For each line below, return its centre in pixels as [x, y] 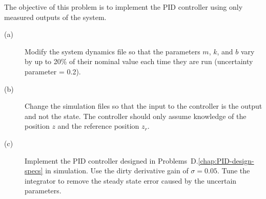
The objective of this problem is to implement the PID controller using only [124, 7]
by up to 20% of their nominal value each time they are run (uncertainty [139, 61]
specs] [34, 171]
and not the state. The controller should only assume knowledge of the [136, 116]
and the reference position [98, 126]
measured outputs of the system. [55, 17]
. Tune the [233, 171]
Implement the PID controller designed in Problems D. [111, 160]
